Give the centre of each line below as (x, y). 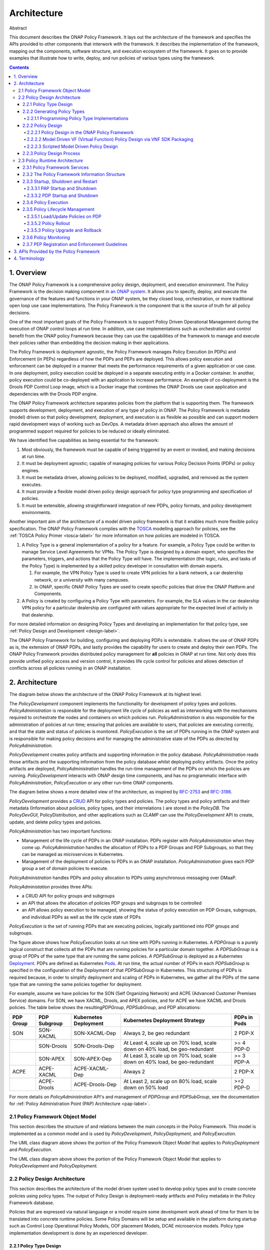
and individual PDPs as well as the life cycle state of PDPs (81, 917)
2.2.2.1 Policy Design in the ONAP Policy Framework (80, 132)
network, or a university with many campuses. (82, 579)
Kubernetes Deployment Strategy (164, 1020)
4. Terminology (29, 258)
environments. (36, 512)
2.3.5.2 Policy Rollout (48, 223)
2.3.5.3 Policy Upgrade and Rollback (64, 230)
